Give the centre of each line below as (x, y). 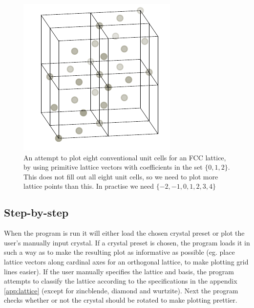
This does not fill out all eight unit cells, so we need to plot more (121, 176)
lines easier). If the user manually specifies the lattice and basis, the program (119, 271)
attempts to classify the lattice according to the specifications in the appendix (121, 281)
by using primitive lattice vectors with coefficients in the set (113, 167)
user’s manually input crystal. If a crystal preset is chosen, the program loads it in (127, 242)
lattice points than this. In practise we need (89, 186)
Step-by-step (36, 212)
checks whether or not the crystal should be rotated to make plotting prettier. (121, 300)
